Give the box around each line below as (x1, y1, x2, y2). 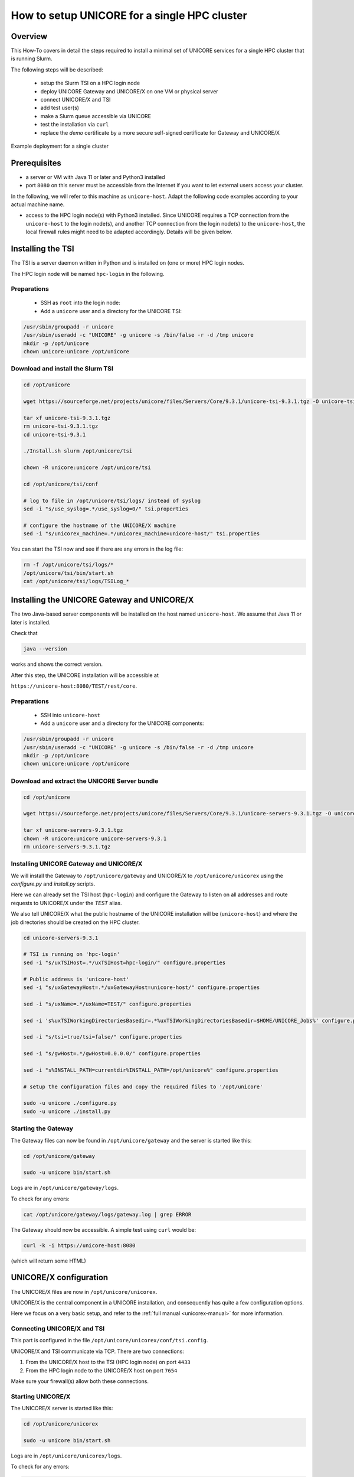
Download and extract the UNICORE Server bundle (11, 777, 159, 785)
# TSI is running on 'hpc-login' (23, 951, 120, 958)
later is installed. (11, 619, 51, 626)
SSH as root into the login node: (40, 299, 120, 307)
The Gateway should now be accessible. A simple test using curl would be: (11, 1226, 196, 1233)
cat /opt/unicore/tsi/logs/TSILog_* (23, 578, 130, 584)
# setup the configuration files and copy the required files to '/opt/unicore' (23, 1083, 263, 1090)
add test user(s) (40, 104, 80, 112)
